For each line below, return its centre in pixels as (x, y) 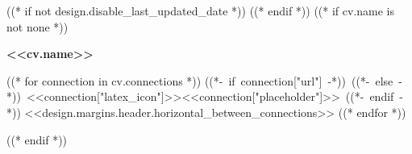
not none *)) (37, 26)
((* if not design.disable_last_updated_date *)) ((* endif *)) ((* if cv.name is (201, 10)
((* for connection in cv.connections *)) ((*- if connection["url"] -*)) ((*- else (200, 80)
